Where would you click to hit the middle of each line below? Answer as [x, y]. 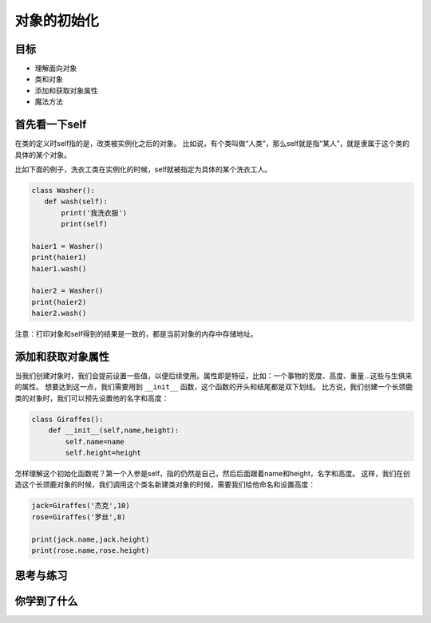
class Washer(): [63, 190]
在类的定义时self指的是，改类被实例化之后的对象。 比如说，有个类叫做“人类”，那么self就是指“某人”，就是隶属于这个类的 [212, 144]
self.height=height [103, 453]
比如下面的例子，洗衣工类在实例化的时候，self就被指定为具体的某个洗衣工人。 [143, 169]
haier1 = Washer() [67, 246]
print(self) [84, 224]
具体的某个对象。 [43, 155]
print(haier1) [59, 258]
